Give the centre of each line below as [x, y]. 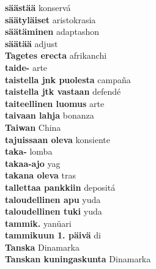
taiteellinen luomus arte [55, 103]
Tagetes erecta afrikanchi [56, 55]
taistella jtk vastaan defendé [63, 91]
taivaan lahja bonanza [50, 115]
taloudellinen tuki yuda [54, 211]
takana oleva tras [40, 175]
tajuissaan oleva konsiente [58, 139]
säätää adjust [32, 43]
